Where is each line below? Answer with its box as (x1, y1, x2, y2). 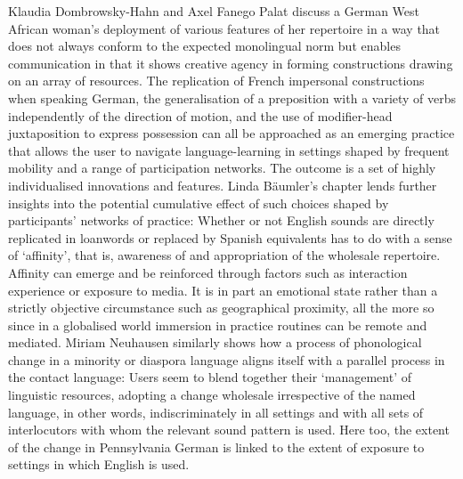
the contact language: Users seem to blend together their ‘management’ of (8, 368, 411, 386)
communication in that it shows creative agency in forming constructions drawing (8, 53, 453, 72)
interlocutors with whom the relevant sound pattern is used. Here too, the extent (8, 420, 450, 439)
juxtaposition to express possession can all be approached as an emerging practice (8, 124, 455, 142)
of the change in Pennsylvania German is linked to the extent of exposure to (8, 437, 425, 456)
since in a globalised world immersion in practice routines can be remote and (8, 315, 427, 334)
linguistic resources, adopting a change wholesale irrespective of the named (8, 386, 416, 404)
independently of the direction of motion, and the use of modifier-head (8, 106, 393, 125)
